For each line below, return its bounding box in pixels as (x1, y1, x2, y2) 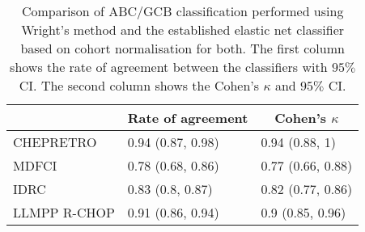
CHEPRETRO (13, 133, 97, 151)
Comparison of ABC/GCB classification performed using (21, 2, 344, 20)
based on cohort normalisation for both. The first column (20, 39, 345, 57)
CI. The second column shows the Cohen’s (19, 76, 260, 95)
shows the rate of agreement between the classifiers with (10, 57, 328, 76)
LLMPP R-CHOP (13, 203, 115, 221)
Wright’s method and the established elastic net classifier (21, 20, 345, 39)
